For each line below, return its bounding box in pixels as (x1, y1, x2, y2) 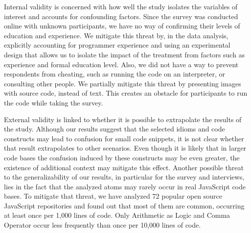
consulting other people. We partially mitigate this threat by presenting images (4, 78, 241, 88)
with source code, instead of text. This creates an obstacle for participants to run (4, 88, 248, 98)
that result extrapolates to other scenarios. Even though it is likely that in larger (4, 143, 247, 153)
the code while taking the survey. (4, 97, 103, 107)
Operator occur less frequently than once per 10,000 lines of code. (4, 220, 201, 230)
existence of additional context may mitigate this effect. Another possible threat (4, 162, 244, 172)
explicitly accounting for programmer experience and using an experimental (4, 40, 230, 50)
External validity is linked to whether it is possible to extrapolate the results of (4, 114, 242, 124)
